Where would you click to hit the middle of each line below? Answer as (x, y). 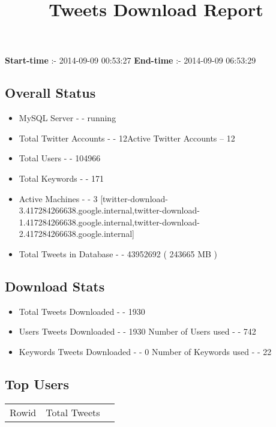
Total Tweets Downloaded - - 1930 (82, 311)
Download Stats (55, 286)
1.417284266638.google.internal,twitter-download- (109, 222)
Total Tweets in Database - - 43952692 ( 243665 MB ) (118, 253)
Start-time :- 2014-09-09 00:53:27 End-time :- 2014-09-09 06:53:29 (130, 60)
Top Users (37, 384)
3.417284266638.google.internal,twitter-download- (109, 210)
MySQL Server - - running (67, 118)
